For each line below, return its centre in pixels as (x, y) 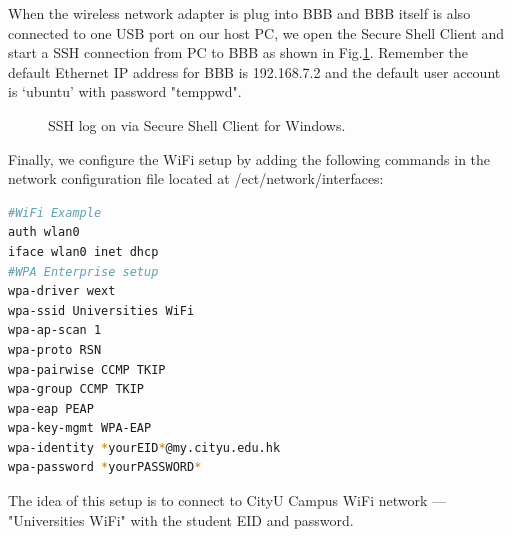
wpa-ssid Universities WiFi (101, 310)
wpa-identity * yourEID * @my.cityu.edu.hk (144, 447)
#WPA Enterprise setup (83, 271)
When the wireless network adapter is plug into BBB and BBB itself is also (239, 13)
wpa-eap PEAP (51, 408)
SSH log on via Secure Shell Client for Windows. (197, 124)
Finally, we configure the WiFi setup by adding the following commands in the (249, 158)
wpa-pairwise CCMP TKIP (87, 369)
